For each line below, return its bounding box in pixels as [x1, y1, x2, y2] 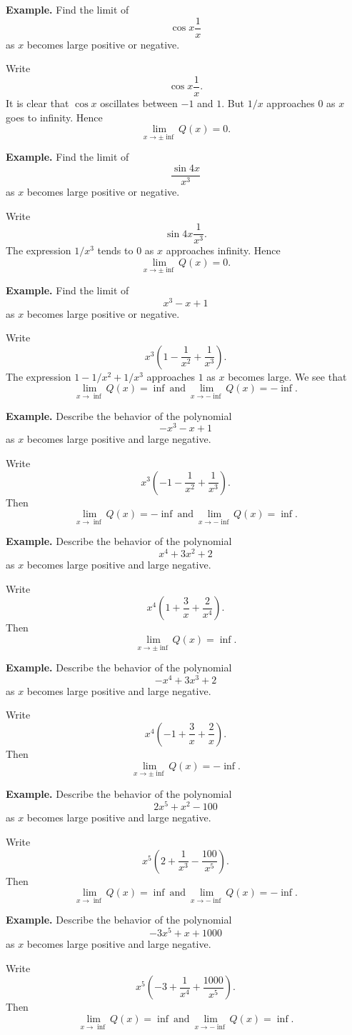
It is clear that [6, 95, 69, 110]
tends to [97, 243, 134, 258]
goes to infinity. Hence [6, 109, 103, 124]
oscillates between [100, 95, 178, 110]
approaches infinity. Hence [166, 243, 281, 258]
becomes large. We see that [228, 369, 347, 384]
